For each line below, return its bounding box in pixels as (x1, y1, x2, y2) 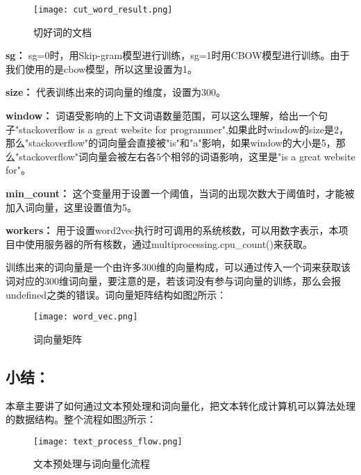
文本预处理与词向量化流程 (33, 456, 150, 471)
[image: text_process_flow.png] (33, 436, 183, 447)
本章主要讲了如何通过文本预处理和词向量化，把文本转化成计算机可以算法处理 (6, 398, 355, 412)
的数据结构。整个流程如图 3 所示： (6, 412, 156, 426)
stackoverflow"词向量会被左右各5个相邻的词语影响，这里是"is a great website (19, 149, 355, 163)
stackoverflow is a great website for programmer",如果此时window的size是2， (19, 122, 349, 136)
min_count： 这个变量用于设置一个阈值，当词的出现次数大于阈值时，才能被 (6, 186, 355, 200)
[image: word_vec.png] (33, 312, 138, 322)
